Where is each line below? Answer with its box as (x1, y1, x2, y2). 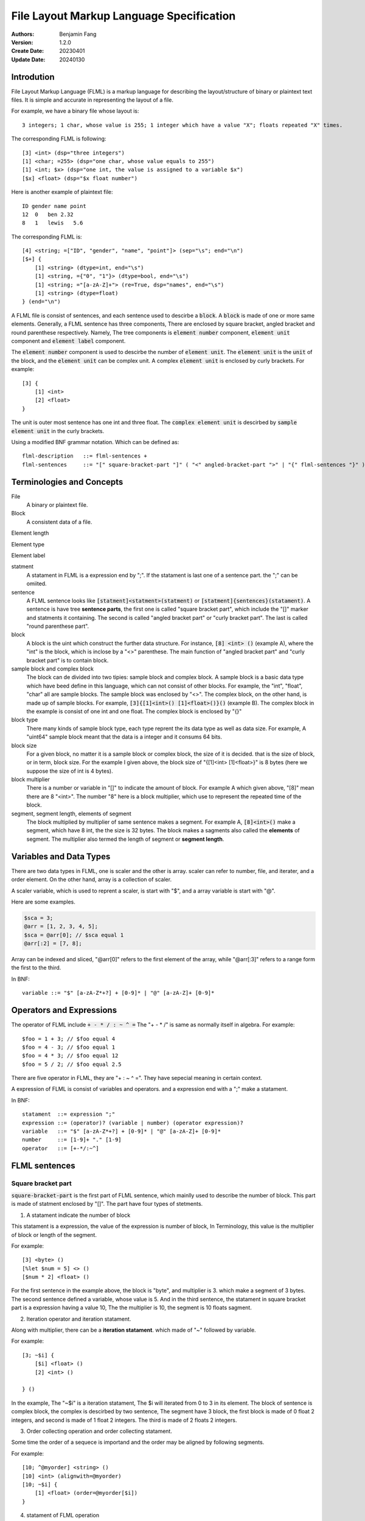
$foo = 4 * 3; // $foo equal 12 (22, 1053, 119, 1059)
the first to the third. (11, 964, 61, 972)
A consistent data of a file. (26, 518, 92, 526)
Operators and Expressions (11, 1005, 117, 1015)
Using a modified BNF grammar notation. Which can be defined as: (11, 438, 179, 445)
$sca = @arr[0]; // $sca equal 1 (24, 931, 124, 938)
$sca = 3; (24, 914, 54, 921)
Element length (11, 529, 49, 537)
